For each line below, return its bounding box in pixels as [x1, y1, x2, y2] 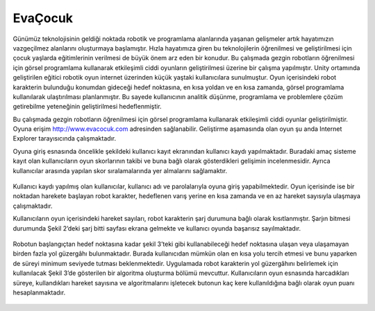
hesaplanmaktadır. [12, 288, 66, 296]
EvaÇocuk [12, 10, 73, 26]
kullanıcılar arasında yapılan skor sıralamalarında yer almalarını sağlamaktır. [12, 166, 228, 175]
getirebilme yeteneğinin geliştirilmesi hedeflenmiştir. [12, 103, 162, 111]
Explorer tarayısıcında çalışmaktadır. [12, 134, 117, 143]
